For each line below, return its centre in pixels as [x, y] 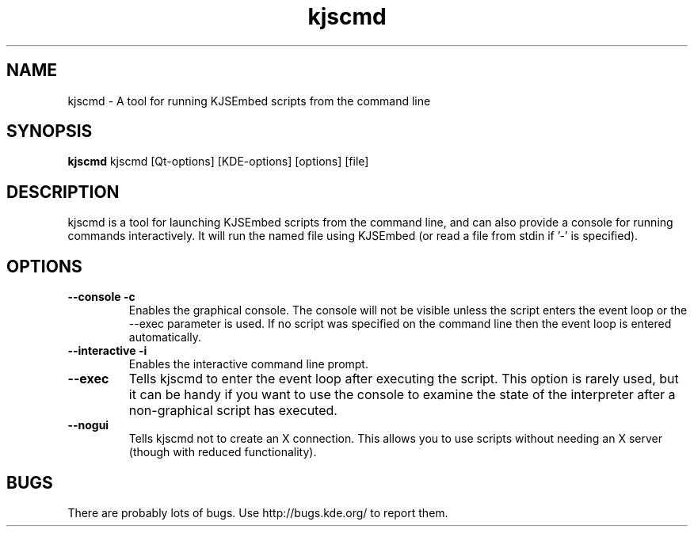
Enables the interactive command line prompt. [248, 364]
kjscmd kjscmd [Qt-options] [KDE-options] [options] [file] [218, 162]
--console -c [101, 297]
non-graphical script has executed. [233, 411]
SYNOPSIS [50, 131]
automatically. [165, 337]
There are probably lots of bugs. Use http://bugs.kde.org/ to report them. [258, 512]
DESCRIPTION [63, 192]
